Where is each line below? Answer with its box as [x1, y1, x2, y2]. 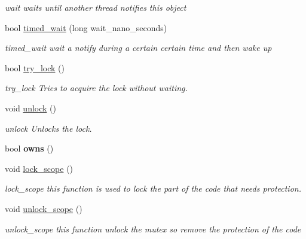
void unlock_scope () [5, 202, 82, 214]
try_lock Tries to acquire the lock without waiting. [5, 81, 188, 94]
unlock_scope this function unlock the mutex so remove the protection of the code [5, 222, 301, 235]
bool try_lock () [5, 61, 65, 74]
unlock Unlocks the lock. [5, 122, 92, 134]
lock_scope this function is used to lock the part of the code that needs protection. [5, 182, 301, 195]
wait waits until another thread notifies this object [5, 1, 186, 13]
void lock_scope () [5, 162, 74, 174]
